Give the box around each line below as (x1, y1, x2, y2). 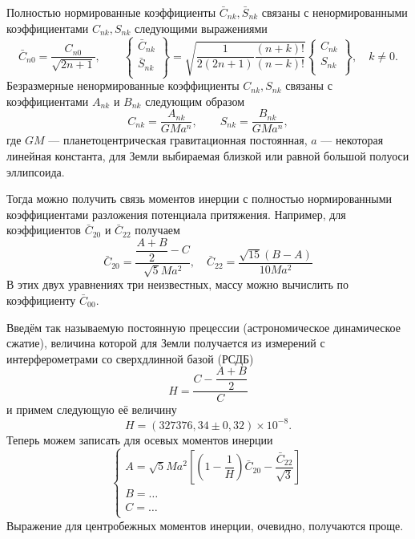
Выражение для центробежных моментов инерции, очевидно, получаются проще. (6, 517, 404, 533)
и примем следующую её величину (6, 401, 177, 418)
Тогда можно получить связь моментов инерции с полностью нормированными (6, 190, 393, 207)
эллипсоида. (6, 163, 65, 180)
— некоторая (320, 132, 384, 148)
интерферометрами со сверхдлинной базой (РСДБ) (6, 350, 254, 367)
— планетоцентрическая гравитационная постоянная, (48, 132, 308, 148)
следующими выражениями (135, 19, 268, 36)
